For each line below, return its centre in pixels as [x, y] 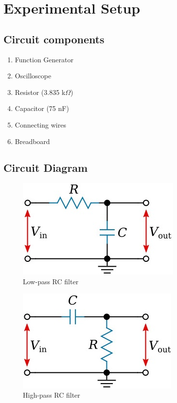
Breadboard [32, 141]
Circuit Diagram [46, 167]
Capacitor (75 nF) [42, 108]
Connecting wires [40, 124]
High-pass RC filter [52, 395]
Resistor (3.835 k [40, 92]
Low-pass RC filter [51, 281]
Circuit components [54, 39]
